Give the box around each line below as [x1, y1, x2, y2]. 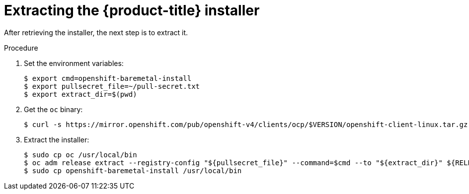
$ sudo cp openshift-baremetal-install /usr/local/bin [24, 166, 242, 175]
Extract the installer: [24, 135, 89, 144]
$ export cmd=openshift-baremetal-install [24, 74, 192, 82]
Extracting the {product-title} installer [4, 2, 260, 19]
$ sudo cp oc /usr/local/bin [24, 150, 137, 159]
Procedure [4, 43, 38, 52]
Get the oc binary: [24, 105, 83, 114]
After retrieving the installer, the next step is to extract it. [4, 28, 188, 37]
